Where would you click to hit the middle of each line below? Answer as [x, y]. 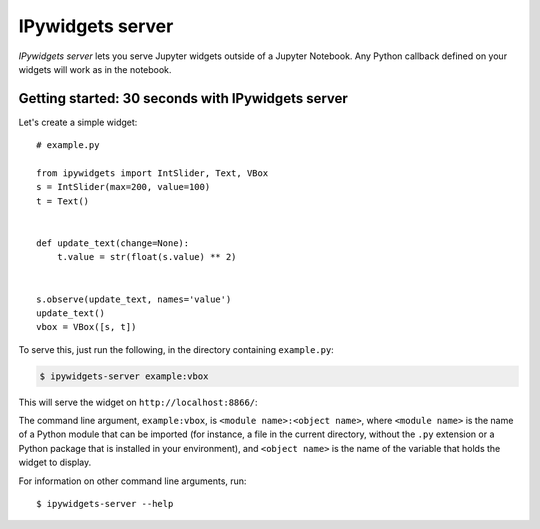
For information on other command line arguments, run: [132, 481]
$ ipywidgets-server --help [105, 504]
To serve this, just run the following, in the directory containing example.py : [176, 349]
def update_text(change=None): [113, 243]
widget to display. [55, 462]
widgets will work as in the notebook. [95, 69]
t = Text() [63, 201]
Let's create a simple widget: [78, 122]
